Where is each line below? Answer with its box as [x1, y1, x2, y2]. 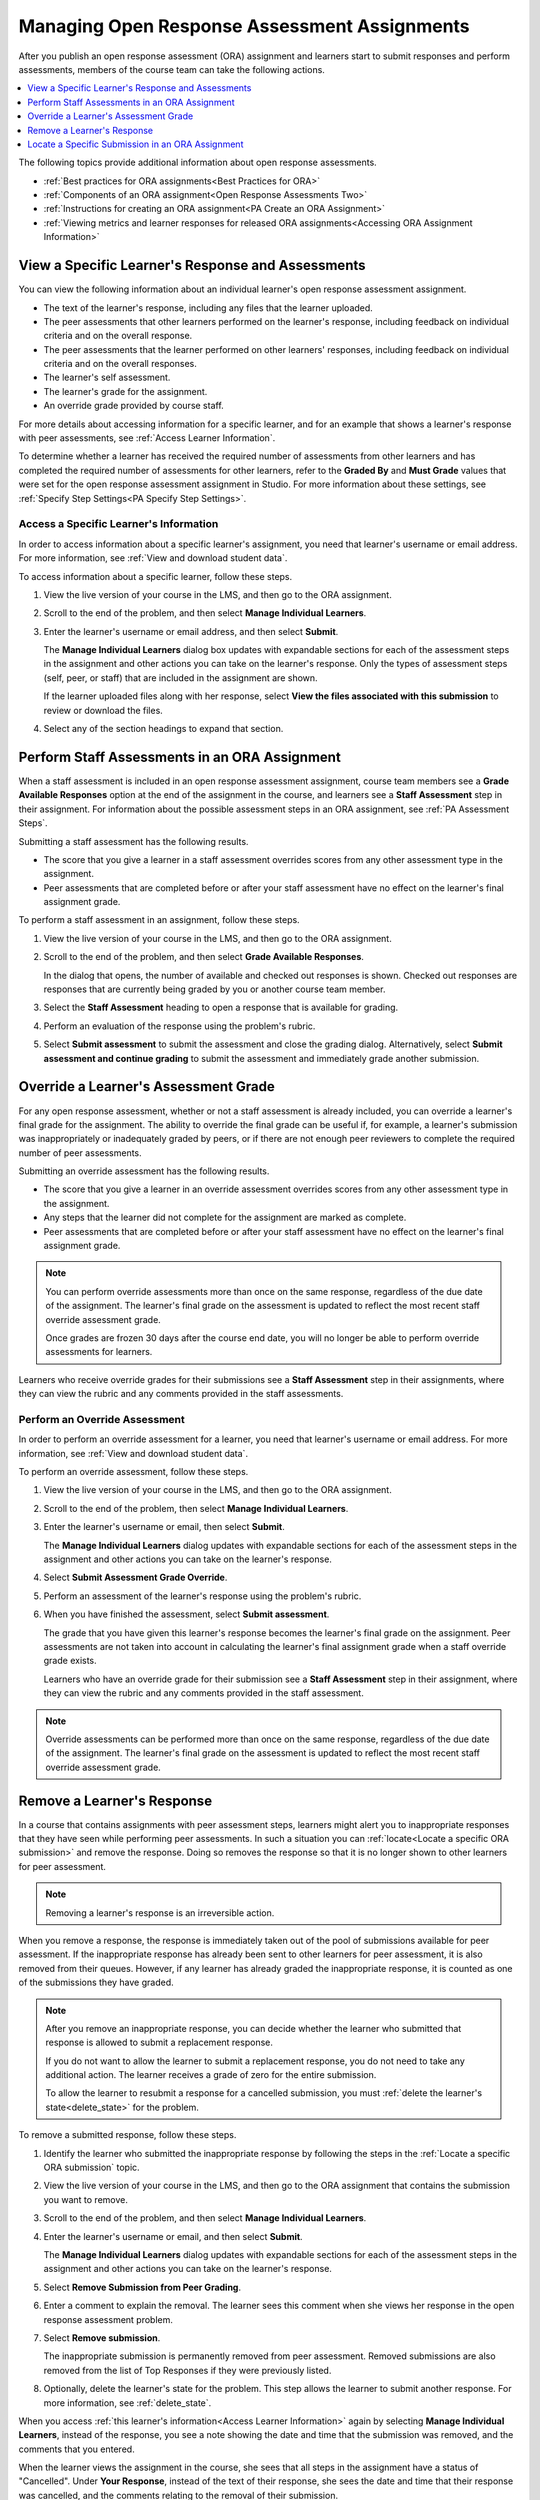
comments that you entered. [18, 2443, 135, 2455]
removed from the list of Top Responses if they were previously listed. [43, 2364, 332, 2376]
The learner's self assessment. [43, 371, 171, 384]
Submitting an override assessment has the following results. [18, 1165, 270, 1177]
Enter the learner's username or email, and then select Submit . [43, 2230, 304, 2242]
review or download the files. [43, 704, 164, 716]
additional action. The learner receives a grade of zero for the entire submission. [45, 2069, 377, 2081]
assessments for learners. [45, 1346, 153, 1358]
